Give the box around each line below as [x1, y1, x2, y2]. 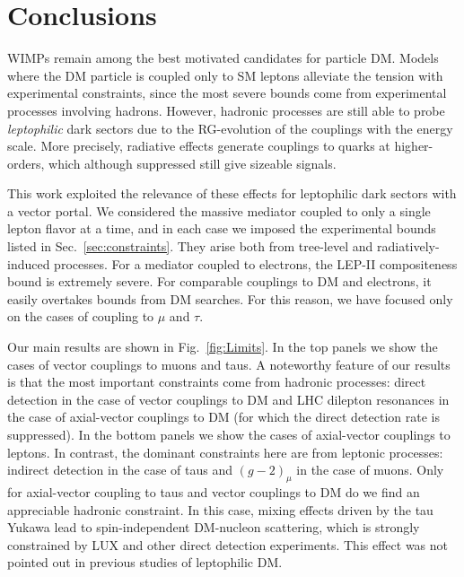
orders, [7, 153, 45, 172]
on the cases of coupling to [7, 307, 154, 326]
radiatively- [376, 237, 440, 256]
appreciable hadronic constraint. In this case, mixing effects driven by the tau [7, 500, 433, 519]
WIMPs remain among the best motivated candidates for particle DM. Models [7, 48, 439, 67]
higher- [394, 136, 433, 155]
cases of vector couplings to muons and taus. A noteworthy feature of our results [7, 354, 451, 373]
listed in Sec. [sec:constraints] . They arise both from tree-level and [7, 237, 373, 256]
